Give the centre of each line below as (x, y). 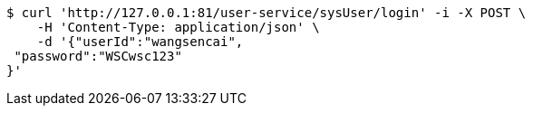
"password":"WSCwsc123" (98, 56)
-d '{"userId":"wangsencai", (140, 42)
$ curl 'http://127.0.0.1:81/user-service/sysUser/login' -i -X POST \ (266, 13)
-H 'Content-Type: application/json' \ (178, 27)
